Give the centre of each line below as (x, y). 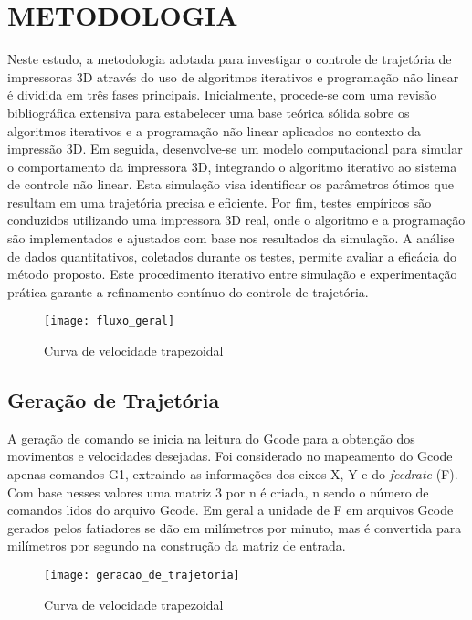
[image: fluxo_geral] (110, 321)
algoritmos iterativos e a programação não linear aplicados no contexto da (215, 130)
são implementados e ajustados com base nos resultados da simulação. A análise (231, 238)
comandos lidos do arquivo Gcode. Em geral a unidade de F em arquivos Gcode (231, 510)
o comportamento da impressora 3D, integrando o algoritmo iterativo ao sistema (232, 166)
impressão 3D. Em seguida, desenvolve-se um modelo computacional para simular (235, 149)
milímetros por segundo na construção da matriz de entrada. (177, 545)
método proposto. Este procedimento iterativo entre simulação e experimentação (232, 274)
